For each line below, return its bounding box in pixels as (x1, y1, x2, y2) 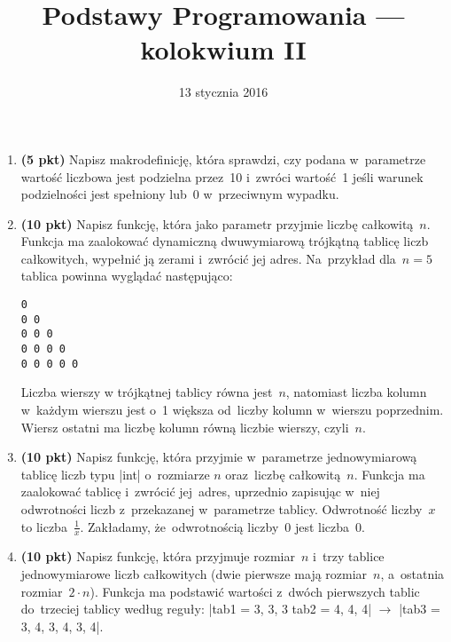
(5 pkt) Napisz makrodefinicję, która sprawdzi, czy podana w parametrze (20, 149, 426, 168)
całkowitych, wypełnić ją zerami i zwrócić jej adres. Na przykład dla (20, 249, 396, 267)
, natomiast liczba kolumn (285, 383, 427, 401)
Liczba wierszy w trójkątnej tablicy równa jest (20, 383, 273, 401)
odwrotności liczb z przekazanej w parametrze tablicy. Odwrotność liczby (20, 499, 423, 518)
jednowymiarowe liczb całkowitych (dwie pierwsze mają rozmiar (20, 564, 368, 583)
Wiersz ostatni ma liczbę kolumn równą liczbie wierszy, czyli (20, 417, 349, 436)
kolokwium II (140, 31, 307, 67)
